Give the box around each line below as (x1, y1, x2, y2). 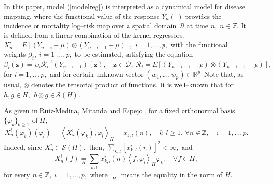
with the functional (170, 39, 228, 50)
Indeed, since (4, 141, 43, 151)
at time (186, 20, 209, 31)
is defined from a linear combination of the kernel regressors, (4, 30, 184, 40)
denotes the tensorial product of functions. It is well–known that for (31, 80, 234, 90)
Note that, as (204, 69, 244, 79)
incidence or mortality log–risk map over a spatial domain (4, 20, 177, 31)
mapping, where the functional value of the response (4, 11, 160, 21)
